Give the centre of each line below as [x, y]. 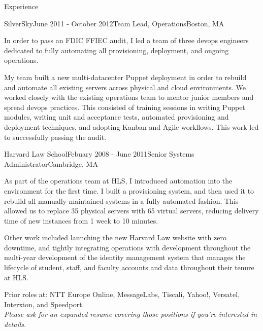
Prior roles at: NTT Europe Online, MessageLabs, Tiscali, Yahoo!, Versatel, [122, 294]
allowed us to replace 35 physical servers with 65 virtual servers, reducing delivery [131, 211]
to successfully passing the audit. [55, 137]
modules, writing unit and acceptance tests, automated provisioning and [117, 117]
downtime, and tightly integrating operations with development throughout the [127, 247]
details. [15, 324]
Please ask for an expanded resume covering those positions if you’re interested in [131, 314]
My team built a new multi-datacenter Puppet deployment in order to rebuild [125, 77]
